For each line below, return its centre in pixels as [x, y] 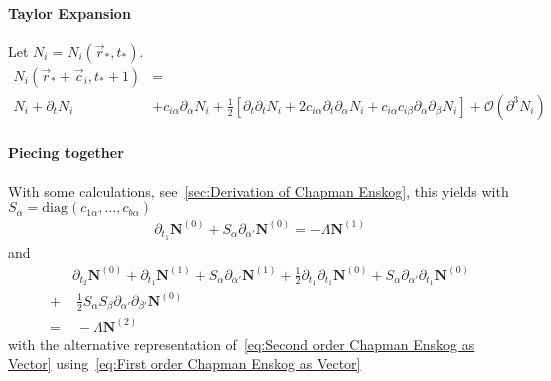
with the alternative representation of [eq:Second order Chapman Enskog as [241, 343]
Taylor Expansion [69, 12]
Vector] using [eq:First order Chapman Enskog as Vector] [184, 363]
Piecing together [66, 152]
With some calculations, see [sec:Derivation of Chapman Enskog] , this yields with [258, 190]
